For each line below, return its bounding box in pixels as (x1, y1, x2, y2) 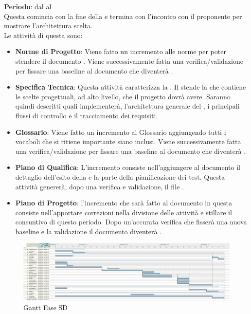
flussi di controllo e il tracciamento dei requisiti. (15, 110, 158, 120)
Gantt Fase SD (23, 302, 68, 312)
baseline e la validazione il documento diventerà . (15, 226, 162, 236)
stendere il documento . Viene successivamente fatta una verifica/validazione (15, 55, 243, 66)
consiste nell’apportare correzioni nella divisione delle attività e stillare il (15, 207, 232, 217)
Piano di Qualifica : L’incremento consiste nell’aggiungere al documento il (15, 162, 240, 172)
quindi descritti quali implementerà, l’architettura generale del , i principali (15, 101, 240, 111)
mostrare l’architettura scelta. (4, 20, 92, 31)
